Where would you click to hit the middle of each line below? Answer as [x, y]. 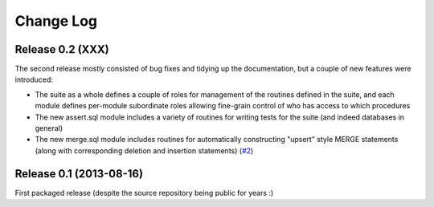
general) [49, 128]
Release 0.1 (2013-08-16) [79, 174]
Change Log [56, 21]
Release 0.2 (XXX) [62, 49]
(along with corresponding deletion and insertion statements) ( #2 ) [144, 150]
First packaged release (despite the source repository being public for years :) [144, 193]
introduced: [34, 79]
